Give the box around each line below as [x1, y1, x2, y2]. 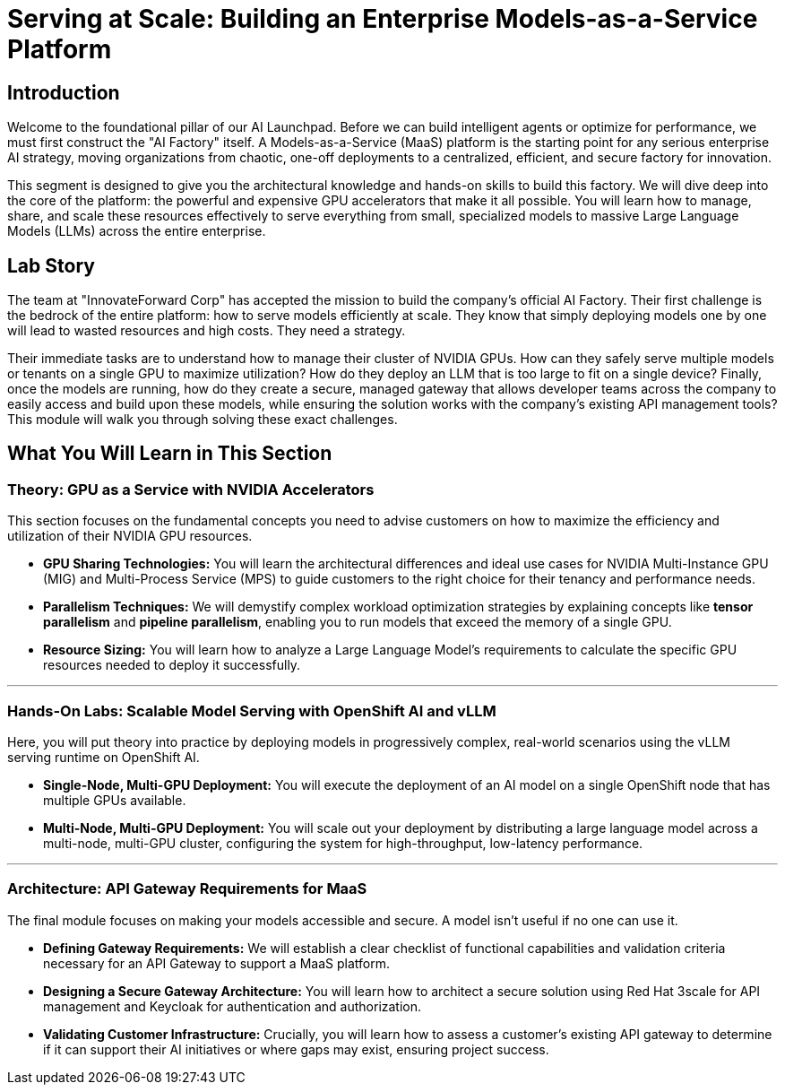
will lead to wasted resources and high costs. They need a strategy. [7, 323, 406, 339]
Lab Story [7, 254, 95, 277]
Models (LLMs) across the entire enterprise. [7, 223, 266, 239]
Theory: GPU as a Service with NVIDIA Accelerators [7, 480, 375, 498]
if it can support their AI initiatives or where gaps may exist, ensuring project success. [43, 1041, 549, 1057]
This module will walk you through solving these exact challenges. [7, 412, 398, 428]
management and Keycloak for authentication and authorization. [43, 998, 422, 1014]
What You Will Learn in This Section [7, 442, 332, 465]
